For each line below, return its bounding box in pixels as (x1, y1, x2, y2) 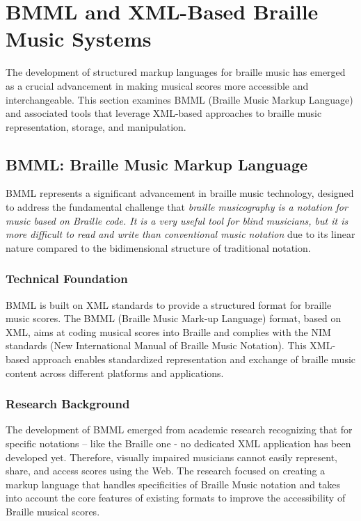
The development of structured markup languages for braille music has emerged (6, 65, 346, 79)
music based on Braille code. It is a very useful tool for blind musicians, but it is (6, 213, 348, 227)
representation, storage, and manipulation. (6, 119, 186, 134)
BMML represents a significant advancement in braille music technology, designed (6, 186, 354, 200)
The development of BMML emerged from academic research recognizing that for (6, 422, 353, 437)
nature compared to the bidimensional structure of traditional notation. (6, 240, 311, 255)
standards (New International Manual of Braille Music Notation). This (6, 338, 307, 353)
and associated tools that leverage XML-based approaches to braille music (6, 106, 322, 120)
